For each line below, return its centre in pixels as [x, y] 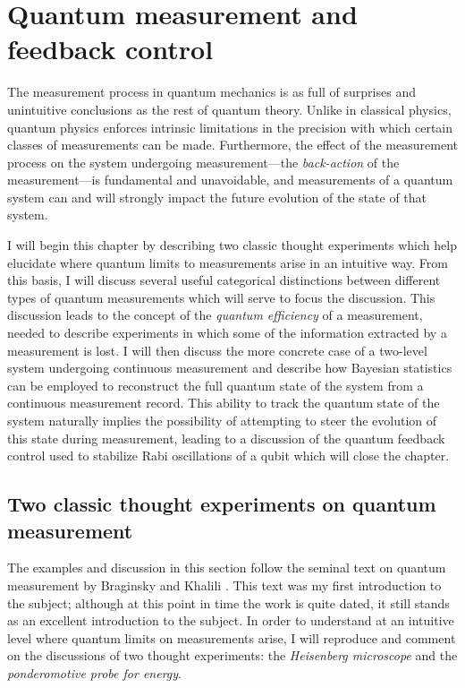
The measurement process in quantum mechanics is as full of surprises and [211, 92]
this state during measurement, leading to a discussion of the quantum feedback [226, 438]
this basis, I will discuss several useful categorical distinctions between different [224, 280]
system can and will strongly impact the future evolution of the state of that [217, 197]
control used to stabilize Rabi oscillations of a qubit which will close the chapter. [228, 456]
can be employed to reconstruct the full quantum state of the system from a [216, 385]
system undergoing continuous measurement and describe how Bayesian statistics [230, 368]
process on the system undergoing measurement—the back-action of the [203, 162]
